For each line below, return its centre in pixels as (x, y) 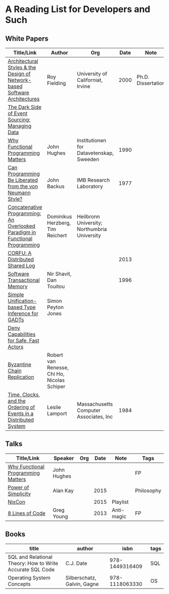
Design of (19, 74)
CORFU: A (20, 253)
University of (92, 74)
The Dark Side (25, 107)
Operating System (29, 577)
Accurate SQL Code (31, 569)
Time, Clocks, (24, 395)
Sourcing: (19, 120)
